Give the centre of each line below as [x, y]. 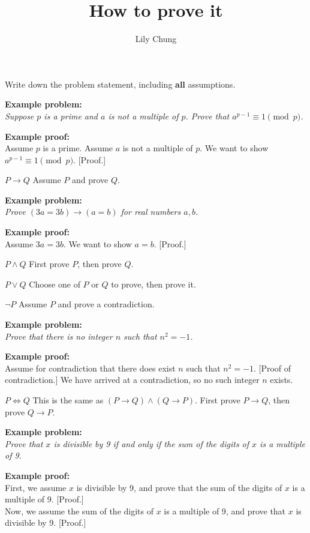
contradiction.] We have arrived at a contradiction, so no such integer [132, 380]
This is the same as [68, 400]
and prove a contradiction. [106, 304]
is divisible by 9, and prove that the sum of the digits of [179, 487]
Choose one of [55, 284]
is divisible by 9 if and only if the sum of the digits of [151, 443]
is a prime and [71, 116]
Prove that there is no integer [59, 336]
